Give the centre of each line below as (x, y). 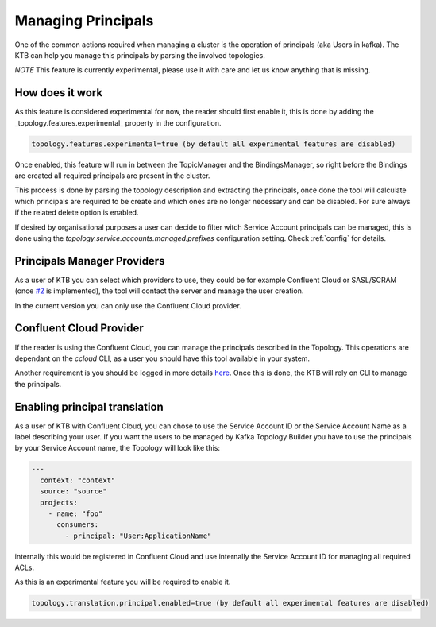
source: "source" (73, 492)
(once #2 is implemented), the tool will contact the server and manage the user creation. (159, 291)
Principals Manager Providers (90, 261)
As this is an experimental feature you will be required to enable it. (123, 582)
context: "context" (78, 480)
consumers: (78, 525)
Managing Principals (84, 21)
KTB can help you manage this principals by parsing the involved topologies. (140, 55)
